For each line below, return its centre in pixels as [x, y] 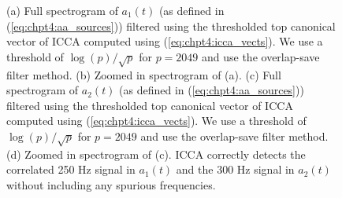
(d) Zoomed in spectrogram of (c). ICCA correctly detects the [156, 154]
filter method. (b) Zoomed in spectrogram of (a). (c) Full [144, 74]
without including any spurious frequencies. [111, 184]
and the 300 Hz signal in [235, 169]
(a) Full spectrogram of [62, 10]
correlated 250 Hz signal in [71, 169]
